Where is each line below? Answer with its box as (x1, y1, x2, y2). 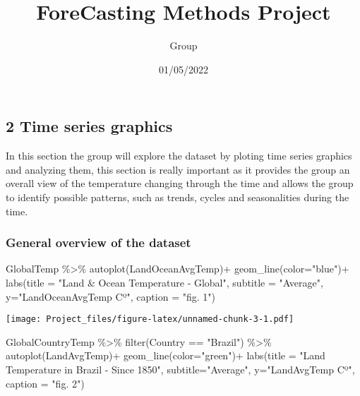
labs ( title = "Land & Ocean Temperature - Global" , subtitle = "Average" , (6, 275, 323, 289)
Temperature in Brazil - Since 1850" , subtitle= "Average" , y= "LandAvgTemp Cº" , (6, 361, 355, 376)
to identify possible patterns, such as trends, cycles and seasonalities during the (6, 189, 349, 204)
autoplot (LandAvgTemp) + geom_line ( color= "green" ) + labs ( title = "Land (6, 348, 325, 363)
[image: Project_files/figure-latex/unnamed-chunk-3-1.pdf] (6, 314, 294, 325)
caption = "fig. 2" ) (6, 376, 85, 390)
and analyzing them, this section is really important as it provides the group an (6, 162, 350, 176)
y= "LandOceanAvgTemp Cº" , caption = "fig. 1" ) (6, 289, 215, 304)
